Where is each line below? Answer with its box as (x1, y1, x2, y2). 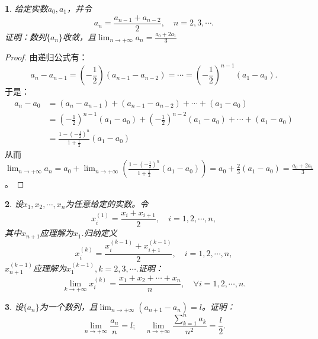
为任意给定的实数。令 (65, 198, 149, 209)
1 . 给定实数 (5, 2, 48, 14)
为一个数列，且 (39, 300, 98, 312)
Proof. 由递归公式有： (5, 51, 88, 63)
